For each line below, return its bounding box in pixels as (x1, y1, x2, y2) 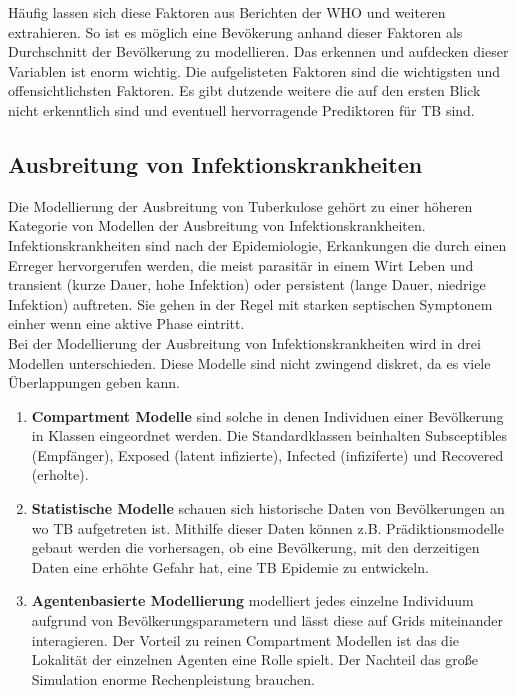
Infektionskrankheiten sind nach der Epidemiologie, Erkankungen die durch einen (8, 234, 507, 255)
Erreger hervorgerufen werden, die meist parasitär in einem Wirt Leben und (8, 254, 474, 275)
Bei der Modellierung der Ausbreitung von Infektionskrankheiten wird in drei (8, 332, 481, 353)
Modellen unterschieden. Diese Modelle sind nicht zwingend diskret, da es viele (8, 352, 491, 373)
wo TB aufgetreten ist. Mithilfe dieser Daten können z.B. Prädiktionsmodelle (31, 517, 504, 538)
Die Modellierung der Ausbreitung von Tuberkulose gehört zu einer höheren (8, 195, 473, 216)
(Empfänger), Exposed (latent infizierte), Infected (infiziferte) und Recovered (31, 444, 504, 465)
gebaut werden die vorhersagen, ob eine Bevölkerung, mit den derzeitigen (31, 537, 480, 558)
